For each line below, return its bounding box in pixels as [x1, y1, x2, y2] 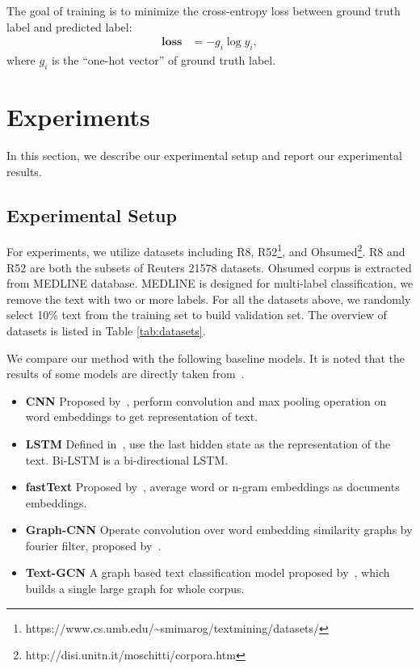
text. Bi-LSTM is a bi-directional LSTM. [25, 451, 229, 468]
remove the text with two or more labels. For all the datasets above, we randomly [6, 290, 411, 307]
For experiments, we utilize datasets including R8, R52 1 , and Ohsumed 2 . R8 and [6, 241, 405, 259]
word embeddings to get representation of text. [25, 408, 258, 425]
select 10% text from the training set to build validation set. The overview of [6, 306, 387, 323]
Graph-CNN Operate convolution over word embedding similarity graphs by [25, 521, 413, 538]
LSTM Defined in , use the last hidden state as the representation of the [25, 435, 391, 452]
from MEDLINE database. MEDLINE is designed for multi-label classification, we [6, 275, 414, 292]
